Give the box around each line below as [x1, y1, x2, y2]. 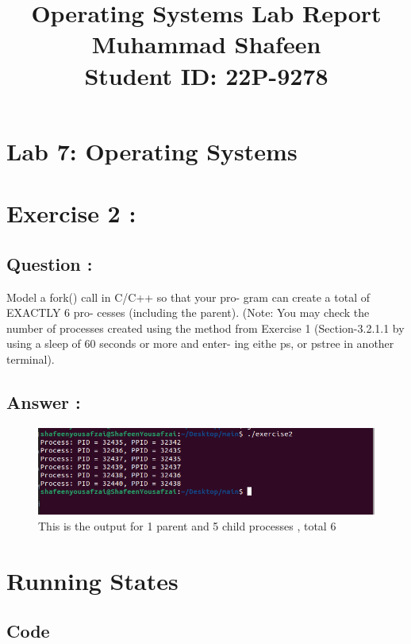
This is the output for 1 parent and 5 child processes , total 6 [38, 517, 336, 534]
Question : [6, 251, 93, 276]
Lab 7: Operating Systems [6, 134, 298, 167]
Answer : [6, 389, 81, 414]
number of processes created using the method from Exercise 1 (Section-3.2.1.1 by [6, 319, 405, 336]
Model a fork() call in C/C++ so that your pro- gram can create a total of [6, 288, 370, 305]
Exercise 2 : [6, 197, 136, 229]
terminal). [6, 350, 55, 367]
